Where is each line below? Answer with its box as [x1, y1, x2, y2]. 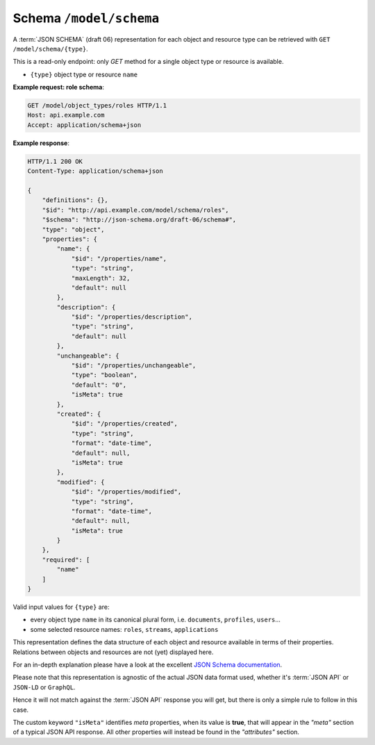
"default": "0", [71, 380, 127, 389]
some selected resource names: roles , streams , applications [30, 625, 219, 633]
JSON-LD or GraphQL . [12, 683, 76, 691]
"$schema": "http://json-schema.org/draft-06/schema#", [42, 216, 237, 224]
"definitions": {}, [42, 196, 109, 204]
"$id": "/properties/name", [71, 254, 167, 262]
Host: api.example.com [27, 111, 105, 119]
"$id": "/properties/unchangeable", [71, 362, 197, 369]
